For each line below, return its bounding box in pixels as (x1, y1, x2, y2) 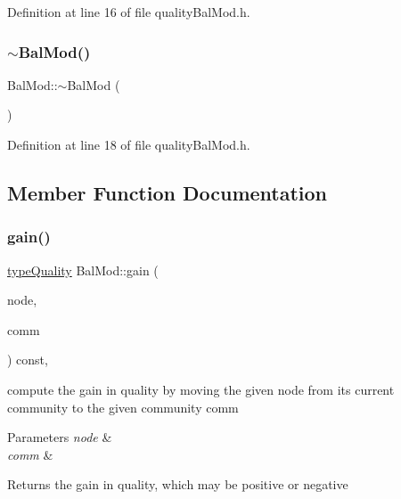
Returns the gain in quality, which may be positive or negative (7, 475, 348, 494)
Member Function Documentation (7, 178, 328, 206)
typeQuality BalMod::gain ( (7, 260, 159, 279)
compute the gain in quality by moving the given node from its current (7, 380, 395, 398)
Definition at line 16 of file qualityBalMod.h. (7, 3, 250, 20)
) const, (7, 350, 48, 369)
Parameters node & (7, 428, 112, 446)
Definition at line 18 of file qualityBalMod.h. (7, 135, 250, 153)
